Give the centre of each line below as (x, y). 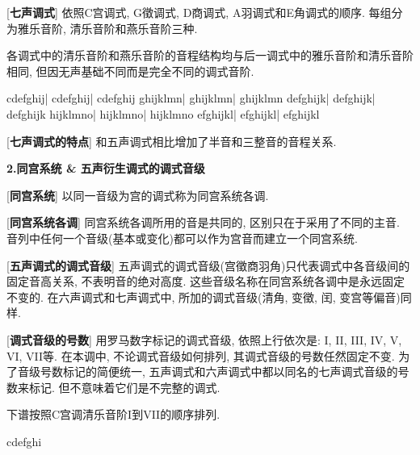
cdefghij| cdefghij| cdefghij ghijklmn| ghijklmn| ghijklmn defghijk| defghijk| (191, 98)
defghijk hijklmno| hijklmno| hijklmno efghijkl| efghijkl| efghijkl (163, 113)
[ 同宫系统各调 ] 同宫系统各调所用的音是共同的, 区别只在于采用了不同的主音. (203, 222)
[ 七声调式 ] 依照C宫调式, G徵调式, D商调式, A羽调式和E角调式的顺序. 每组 (199, 12)
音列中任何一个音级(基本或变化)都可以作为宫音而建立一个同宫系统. (182, 238)
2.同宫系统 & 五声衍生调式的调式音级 (106, 168)
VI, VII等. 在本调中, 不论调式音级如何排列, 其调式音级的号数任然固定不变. (201, 355)
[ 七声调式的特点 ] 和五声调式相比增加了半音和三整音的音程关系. (172, 141)
